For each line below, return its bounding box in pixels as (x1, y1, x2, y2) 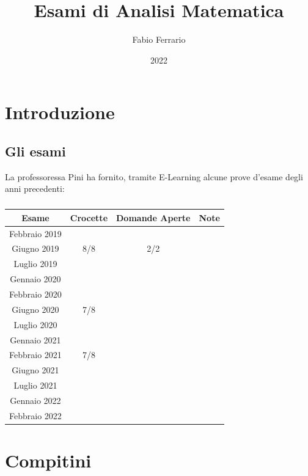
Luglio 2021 (13, 379, 57, 392)
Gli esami (5, 141, 66, 160)
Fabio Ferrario (132, 33, 186, 46)
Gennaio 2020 (10, 273, 61, 285)
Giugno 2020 (12, 302, 59, 315)
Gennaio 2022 (10, 394, 61, 406)
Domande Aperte (116, 211, 191, 224)
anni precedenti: (5, 182, 65, 195)
